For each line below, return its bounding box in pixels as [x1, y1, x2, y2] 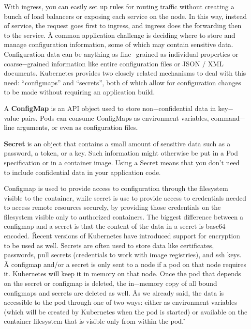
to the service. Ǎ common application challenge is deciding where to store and [4, 30, 236, 40]
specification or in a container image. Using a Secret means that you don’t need [4, 157, 240, 167]
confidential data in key [158, 103, 228, 113]
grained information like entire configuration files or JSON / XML [27, 58, 223, 68]
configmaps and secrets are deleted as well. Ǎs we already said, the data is [4, 287, 224, 298]
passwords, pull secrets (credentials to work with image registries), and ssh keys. [4, 250, 242, 260]
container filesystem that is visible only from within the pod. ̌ [4, 316, 186, 326]
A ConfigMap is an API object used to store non [4, 103, 153, 113]
